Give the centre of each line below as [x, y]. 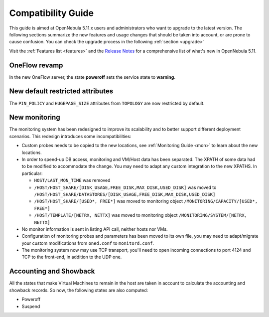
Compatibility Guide [52, 13]
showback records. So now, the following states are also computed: [79, 290]
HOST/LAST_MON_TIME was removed [72, 180]
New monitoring [35, 117]
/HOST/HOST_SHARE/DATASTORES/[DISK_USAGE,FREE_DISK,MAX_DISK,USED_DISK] [125, 194]
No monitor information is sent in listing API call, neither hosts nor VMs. [95, 229]
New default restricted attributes [61, 91]
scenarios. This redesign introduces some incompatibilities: [70, 136]
